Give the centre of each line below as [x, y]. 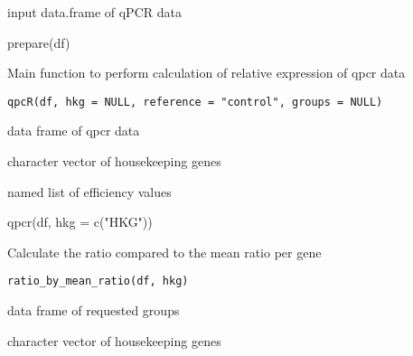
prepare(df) [39, 42]
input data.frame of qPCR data [94, 12]
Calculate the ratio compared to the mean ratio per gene [164, 252]
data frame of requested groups [94, 310]
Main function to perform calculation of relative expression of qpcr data [206, 73]
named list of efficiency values [89, 191]
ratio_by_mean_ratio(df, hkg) [98, 281]
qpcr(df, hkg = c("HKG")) [80, 222]
